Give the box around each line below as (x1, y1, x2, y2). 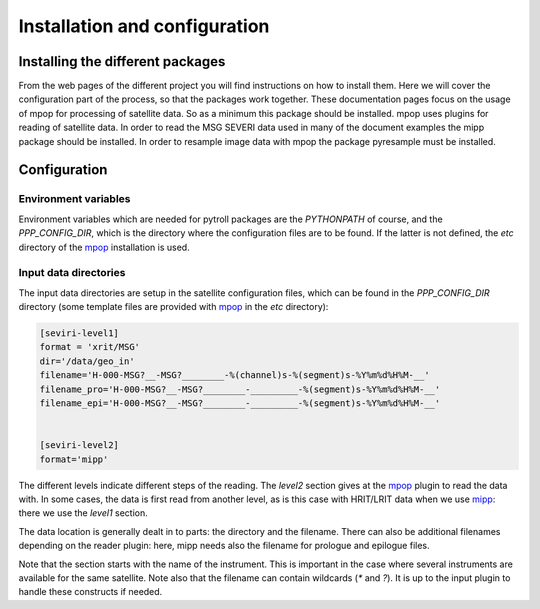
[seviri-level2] (39, 440, 120, 451)
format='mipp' (39, 453, 109, 465)
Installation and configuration (18, 15, 270, 37)
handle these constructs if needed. (18, 586, 163, 598)
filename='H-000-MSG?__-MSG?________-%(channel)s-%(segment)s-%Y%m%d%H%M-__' (39, 370, 430, 381)
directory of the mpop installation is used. (18, 241, 190, 253)
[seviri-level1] (39, 328, 120, 339)
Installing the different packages (18, 53, 226, 70)
